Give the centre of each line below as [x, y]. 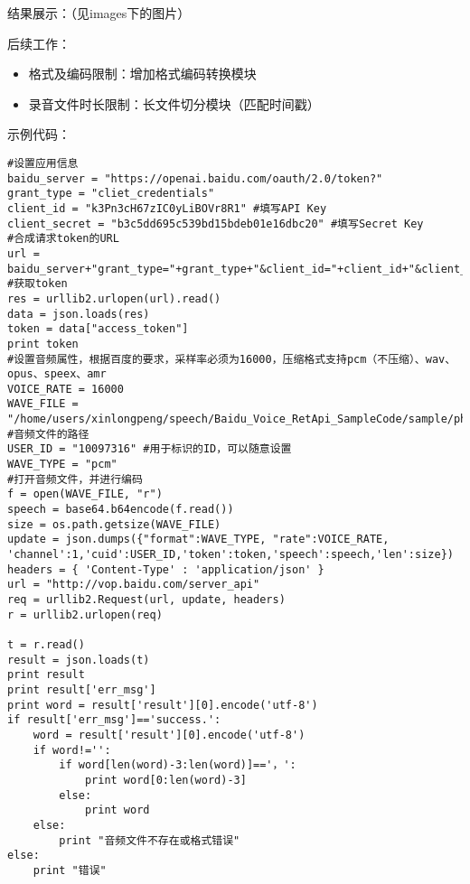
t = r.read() [46, 644]
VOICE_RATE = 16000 [66, 389]
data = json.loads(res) [79, 314]
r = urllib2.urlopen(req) [85, 614]
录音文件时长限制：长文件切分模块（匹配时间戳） [174, 103]
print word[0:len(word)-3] [165, 780]
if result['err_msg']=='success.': [114, 720]
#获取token [38, 284]
